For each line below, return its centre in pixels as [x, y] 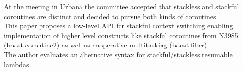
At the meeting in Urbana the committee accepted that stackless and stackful [121, 6]
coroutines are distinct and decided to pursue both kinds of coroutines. [111, 16]
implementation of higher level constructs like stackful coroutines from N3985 [121, 35]
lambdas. [18, 64]
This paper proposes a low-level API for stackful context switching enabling [119, 26]
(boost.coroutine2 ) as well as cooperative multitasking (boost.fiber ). [107, 45]
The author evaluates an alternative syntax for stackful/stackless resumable [118, 54]
